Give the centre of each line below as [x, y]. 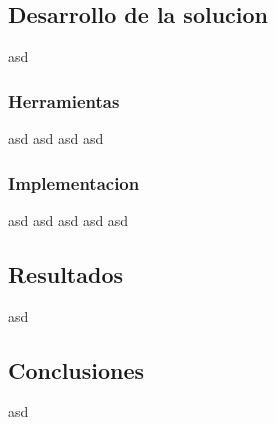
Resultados [65, 273]
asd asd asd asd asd [68, 219]
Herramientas [64, 100]
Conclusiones [76, 369]
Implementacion [74, 182]
